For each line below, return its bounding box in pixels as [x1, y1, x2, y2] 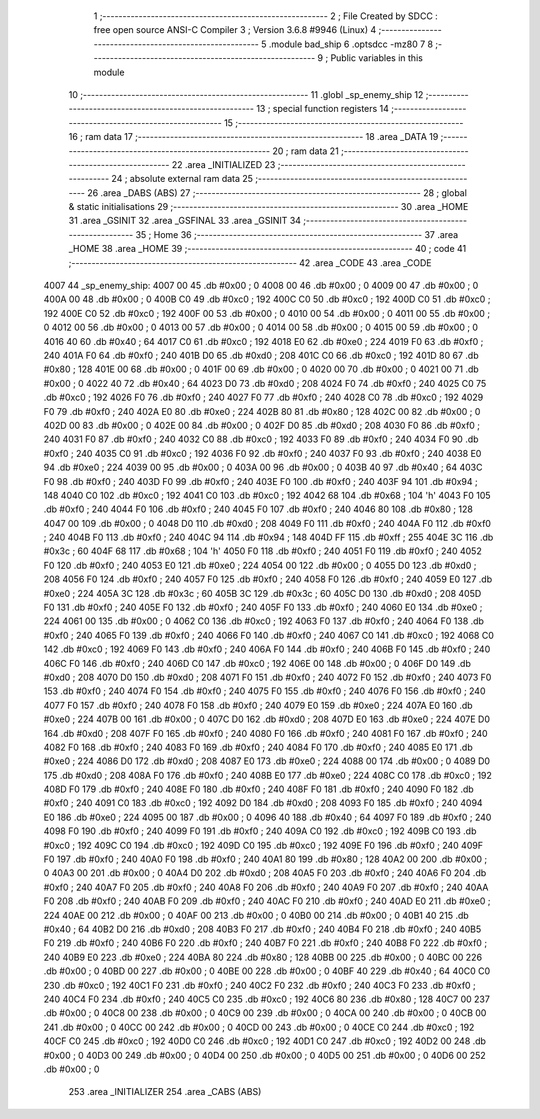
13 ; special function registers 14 [256, 103, 390, 115]
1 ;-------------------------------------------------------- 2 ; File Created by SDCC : [93, 10, 439, 22]
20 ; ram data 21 [271, 145, 339, 157]
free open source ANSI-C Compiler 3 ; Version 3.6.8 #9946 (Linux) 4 [93, 24, 377, 36]
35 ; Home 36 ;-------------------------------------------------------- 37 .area [135, 228, 459, 240]
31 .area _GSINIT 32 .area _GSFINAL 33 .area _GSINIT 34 [68, 215, 302, 227]
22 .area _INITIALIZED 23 [171, 158, 276, 170]
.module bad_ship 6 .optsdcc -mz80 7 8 [268, 38, 434, 50]
